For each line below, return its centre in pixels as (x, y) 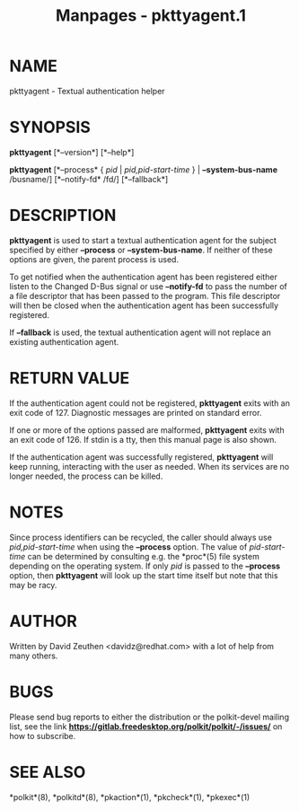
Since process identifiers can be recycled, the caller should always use (141, 537)
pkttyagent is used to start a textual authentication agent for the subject (143, 240)
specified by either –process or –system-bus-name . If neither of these (141, 250)
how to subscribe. (43, 736)
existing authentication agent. (64, 341)
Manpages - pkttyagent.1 (151, 16)
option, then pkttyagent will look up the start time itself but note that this (144, 575)
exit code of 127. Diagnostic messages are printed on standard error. (136, 412)
